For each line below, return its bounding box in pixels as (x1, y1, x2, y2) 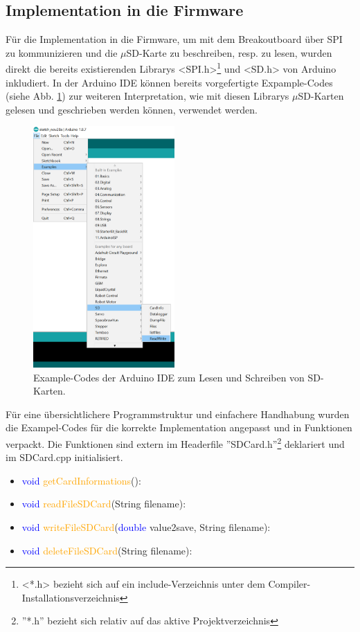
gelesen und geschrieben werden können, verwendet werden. (6, 102, 258, 116)
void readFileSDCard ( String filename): (21, 496, 186, 511)
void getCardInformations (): (21, 473, 141, 487)
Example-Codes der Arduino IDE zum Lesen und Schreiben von (33, 370, 305, 384)
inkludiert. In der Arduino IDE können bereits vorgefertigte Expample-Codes (6, 75, 333, 89)
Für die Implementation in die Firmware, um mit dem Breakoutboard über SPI (6, 32, 343, 46)
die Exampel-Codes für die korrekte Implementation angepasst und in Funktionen (6, 420, 352, 435)
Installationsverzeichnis (21, 590, 120, 604)
